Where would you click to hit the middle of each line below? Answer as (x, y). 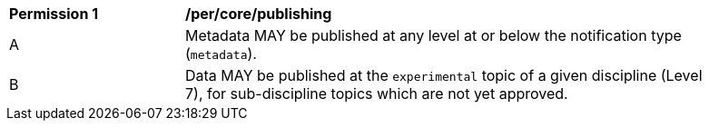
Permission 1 (54, 14)
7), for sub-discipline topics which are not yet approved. (377, 94)
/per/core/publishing (259, 14)
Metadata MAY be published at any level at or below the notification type (433, 35)
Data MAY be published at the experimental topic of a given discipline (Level (444, 75)
